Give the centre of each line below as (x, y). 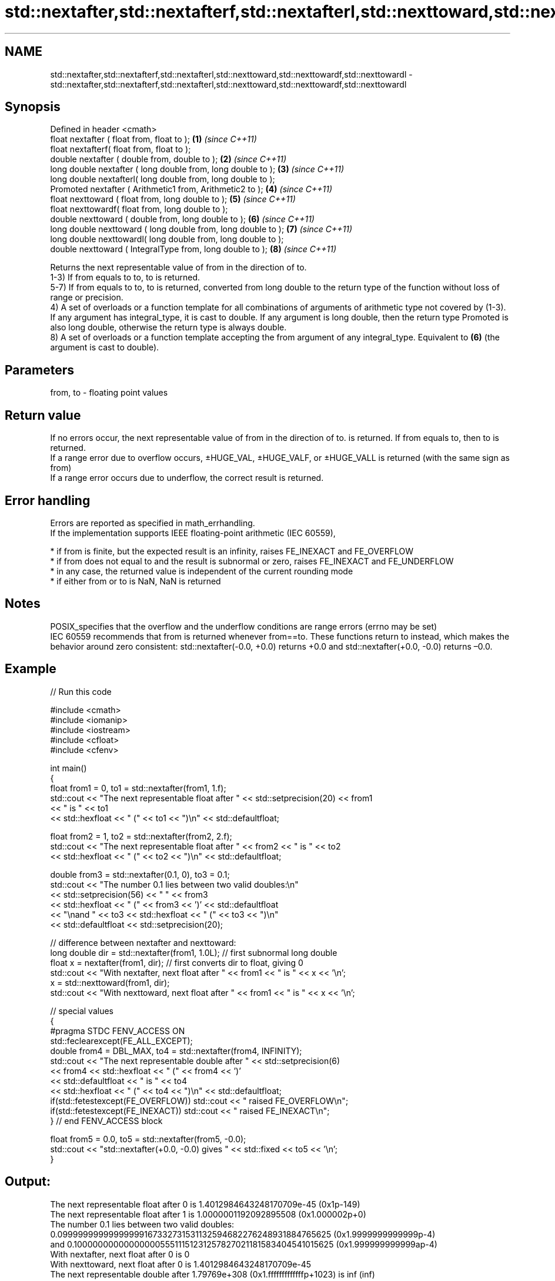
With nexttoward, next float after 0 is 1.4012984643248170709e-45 (181, 1264)
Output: (28, 1182)
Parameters (39, 370)
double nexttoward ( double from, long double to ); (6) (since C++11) (182, 219)
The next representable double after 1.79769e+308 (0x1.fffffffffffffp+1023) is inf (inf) (213, 1274)
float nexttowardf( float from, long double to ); (139, 209)
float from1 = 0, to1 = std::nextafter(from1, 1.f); (138, 788)
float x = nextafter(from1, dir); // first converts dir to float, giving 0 (177, 962)
